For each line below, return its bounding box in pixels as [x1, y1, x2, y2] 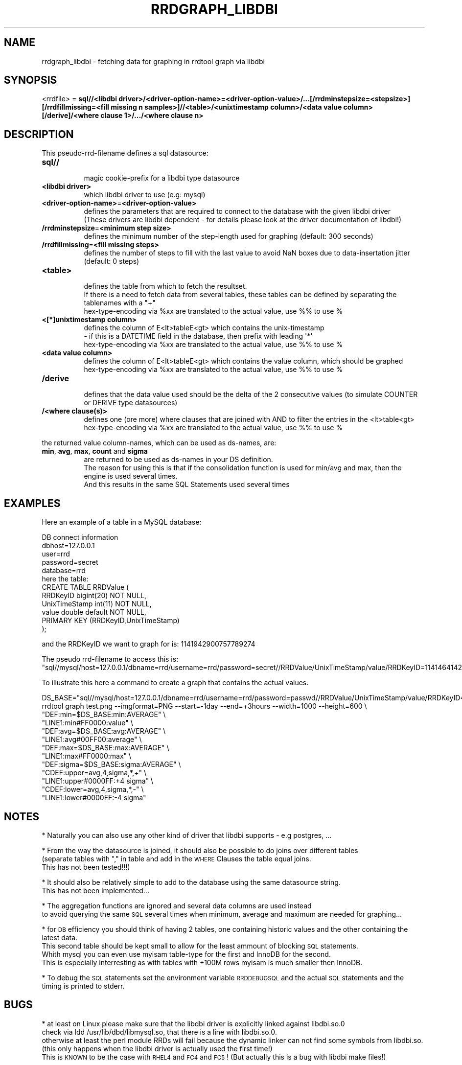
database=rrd [42, 566, 86, 575]
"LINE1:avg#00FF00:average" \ [42, 735, 142, 744]
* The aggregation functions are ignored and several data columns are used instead [42, 901, 312, 910]
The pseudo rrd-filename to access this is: [42, 655, 179, 664]
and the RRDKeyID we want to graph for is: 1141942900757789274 [42, 640, 255, 648]
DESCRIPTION [4, 128, 74, 140]
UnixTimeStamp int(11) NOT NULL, [42, 600, 152, 608]
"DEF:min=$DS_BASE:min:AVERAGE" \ [42, 710, 166, 719]
